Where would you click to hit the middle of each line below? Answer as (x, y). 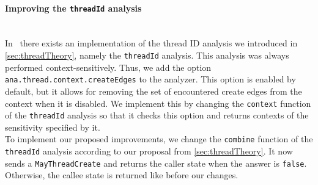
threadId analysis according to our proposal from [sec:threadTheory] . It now (149, 151)
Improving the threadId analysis (73, 8)
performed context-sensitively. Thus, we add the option (108, 67)
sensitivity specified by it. (53, 127)
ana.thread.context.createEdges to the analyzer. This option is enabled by (150, 79)
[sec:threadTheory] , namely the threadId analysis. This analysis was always (147, 55)
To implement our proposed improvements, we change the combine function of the (159, 139)
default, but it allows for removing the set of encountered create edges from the (153, 91)
